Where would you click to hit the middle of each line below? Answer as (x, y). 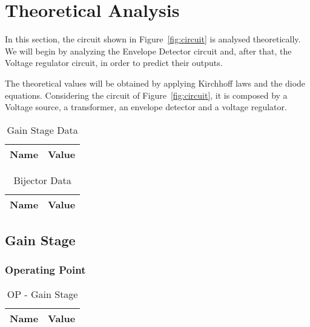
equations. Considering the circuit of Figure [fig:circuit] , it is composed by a (146, 95)
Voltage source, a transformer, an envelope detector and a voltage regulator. (146, 107)
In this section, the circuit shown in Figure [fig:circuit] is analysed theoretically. (153, 39)
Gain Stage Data (42, 130)
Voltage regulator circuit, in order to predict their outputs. (114, 63)
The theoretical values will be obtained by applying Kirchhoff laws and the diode (155, 83)
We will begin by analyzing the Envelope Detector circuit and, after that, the (148, 51)
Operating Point (45, 270)
